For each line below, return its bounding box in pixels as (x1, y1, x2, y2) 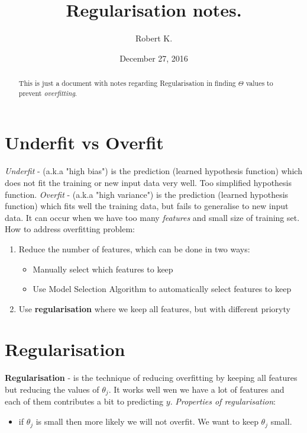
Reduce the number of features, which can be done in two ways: (18, 242, 250, 255)
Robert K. (135, 32, 173, 44)
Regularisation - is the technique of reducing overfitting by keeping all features (5, 371, 298, 384)
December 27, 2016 (119, 52, 188, 64)
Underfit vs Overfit (5, 130, 164, 155)
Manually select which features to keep (33, 262, 173, 275)
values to (245, 78, 273, 88)
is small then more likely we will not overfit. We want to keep (35, 415, 258, 428)
